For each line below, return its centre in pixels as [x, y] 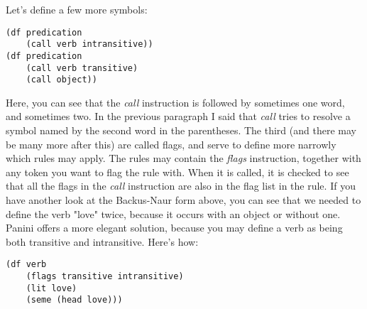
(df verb [26, 265]
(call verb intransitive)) [89, 44]
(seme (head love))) [74, 300]
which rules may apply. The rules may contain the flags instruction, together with [183, 158]
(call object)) [61, 80]
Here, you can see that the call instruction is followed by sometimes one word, [175, 102]
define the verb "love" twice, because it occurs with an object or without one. [173, 213]
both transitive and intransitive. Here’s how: [102, 241]
